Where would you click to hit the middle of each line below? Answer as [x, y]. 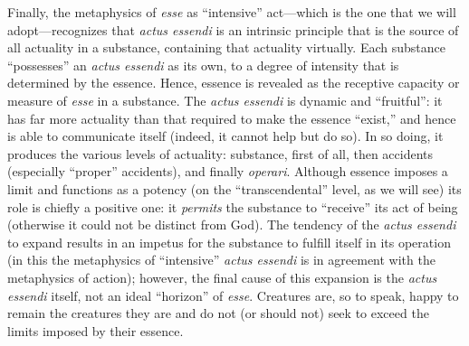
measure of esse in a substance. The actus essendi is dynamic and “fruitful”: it [225, 100]
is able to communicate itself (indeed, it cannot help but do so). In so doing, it [225, 136]
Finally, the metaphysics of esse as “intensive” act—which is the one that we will [232, 12]
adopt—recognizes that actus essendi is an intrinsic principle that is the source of [233, 29]
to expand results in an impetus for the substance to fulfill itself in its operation [229, 242]
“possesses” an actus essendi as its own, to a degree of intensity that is [203, 65]
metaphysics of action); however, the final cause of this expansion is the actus [222, 277]
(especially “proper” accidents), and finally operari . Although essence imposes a [228, 171]
